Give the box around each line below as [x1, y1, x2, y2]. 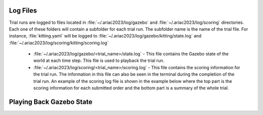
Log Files [9, 6, 37, 15]
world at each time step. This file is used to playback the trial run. [33, 57, 165, 63]
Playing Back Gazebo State [9, 97, 93, 106]
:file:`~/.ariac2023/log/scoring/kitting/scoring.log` [9, 39, 109, 46]
